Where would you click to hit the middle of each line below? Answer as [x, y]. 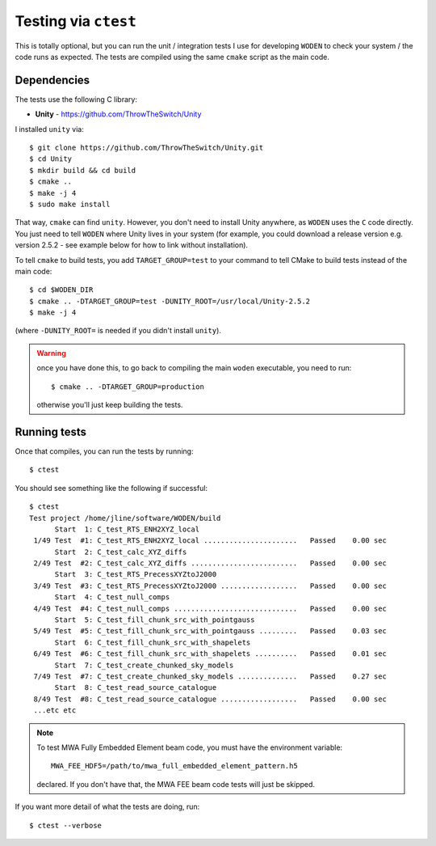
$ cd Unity [51, 159]
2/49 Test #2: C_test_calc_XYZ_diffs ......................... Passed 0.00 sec [210, 563]
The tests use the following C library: [76, 99]
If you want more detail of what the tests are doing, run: [107, 807]
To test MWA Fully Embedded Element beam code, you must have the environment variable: [190, 747]
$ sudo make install [70, 204]
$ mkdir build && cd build [83, 170]
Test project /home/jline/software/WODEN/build [125, 518]
